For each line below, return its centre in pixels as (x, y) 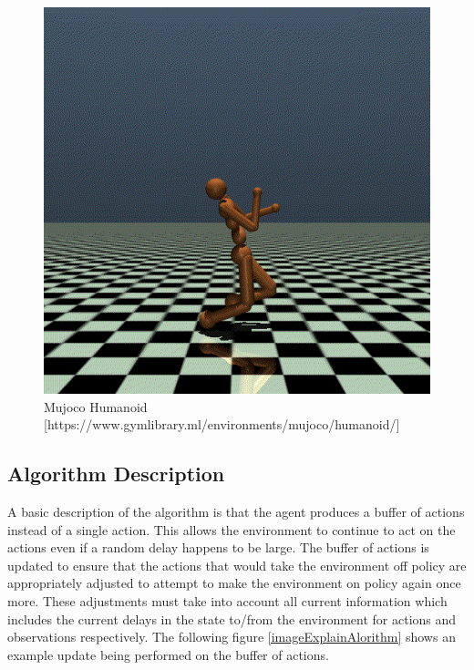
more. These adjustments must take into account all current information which (227, 600)
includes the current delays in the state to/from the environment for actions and (232, 618)
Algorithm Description (116, 474)
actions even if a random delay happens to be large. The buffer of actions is (218, 547)
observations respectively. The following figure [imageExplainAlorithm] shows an (232, 637)
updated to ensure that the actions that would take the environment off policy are (237, 565)
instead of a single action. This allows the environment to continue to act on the (232, 529)
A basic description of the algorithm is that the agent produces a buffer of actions (236, 511)
